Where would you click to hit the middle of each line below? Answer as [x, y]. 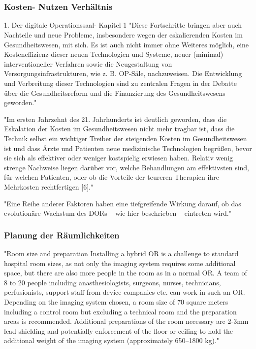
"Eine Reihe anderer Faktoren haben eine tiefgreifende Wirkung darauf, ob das [123, 203]
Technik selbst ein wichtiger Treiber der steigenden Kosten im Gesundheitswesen [126, 138]
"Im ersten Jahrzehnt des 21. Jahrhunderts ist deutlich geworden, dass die [115, 119]
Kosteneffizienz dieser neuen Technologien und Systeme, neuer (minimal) [114, 54]
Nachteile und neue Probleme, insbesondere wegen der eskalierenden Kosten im [123, 35]
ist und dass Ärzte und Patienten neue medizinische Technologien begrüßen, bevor [128, 148]
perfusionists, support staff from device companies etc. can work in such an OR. [125, 292]
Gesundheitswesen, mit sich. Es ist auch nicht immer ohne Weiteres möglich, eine [127, 44]
